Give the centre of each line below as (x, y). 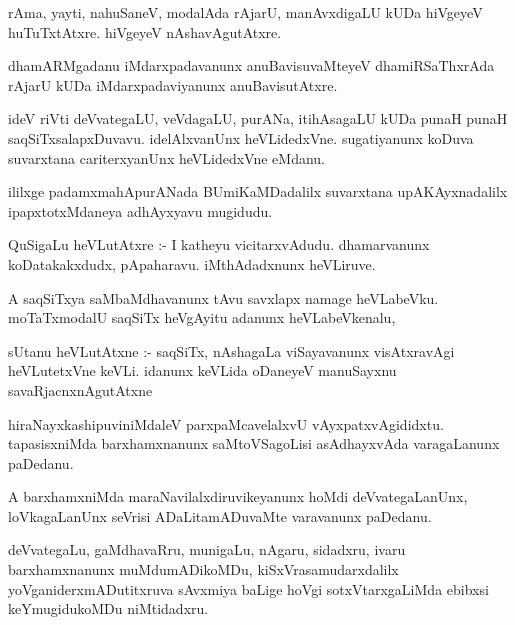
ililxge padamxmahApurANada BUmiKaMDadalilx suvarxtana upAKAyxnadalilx (258, 191)
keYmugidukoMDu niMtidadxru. (108, 608)
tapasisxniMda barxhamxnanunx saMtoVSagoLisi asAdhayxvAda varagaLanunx (254, 443)
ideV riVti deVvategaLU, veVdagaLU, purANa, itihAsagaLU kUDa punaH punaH (258, 118)
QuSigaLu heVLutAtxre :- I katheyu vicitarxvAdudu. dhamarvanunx (219, 244)
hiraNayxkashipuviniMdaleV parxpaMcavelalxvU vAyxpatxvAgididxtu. (226, 423)
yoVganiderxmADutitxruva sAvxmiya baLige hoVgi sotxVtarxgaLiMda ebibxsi (248, 588)
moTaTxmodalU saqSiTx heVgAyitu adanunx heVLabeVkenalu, (202, 317)
